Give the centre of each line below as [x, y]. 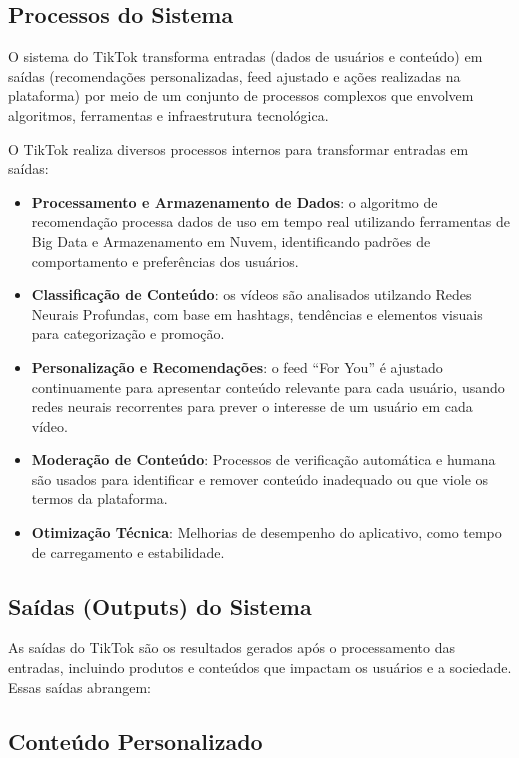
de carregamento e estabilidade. [128, 551]
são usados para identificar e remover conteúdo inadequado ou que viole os [260, 478]
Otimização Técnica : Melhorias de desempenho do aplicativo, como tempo [266, 532]
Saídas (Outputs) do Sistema [160, 605]
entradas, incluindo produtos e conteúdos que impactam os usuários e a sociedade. [260, 667]
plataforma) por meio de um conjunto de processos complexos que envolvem [241, 95]
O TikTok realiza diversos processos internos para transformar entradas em [238, 148]
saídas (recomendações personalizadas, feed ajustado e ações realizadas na [234, 75]
